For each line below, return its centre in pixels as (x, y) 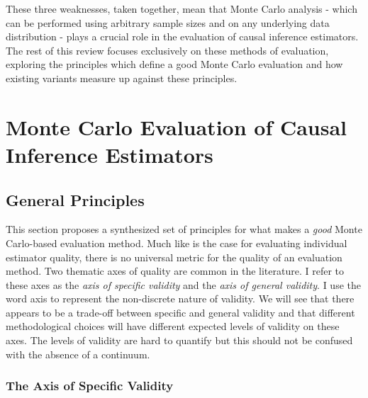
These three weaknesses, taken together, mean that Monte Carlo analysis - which (182, 8)
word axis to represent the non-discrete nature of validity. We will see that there (180, 298)
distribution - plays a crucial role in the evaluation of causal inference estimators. (182, 36)
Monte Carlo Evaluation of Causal (177, 126)
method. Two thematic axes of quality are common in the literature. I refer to (175, 271)
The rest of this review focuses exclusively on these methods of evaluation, (167, 50)
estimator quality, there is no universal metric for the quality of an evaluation (174, 257)
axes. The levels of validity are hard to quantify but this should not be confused (179, 340)
